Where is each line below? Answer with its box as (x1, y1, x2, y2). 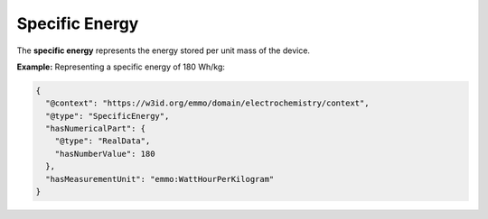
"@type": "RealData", (54, 136, 151, 146)
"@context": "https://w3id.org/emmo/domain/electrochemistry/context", (45, 98, 370, 108)
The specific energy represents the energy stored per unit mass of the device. (16, 45, 311, 56)
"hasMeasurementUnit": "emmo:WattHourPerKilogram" (45, 174, 275, 184)
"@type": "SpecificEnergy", (45, 111, 170, 121)
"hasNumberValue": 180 (54, 149, 155, 159)
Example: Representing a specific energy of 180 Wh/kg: (16, 61, 225, 72)
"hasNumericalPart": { (45, 123, 146, 134)
